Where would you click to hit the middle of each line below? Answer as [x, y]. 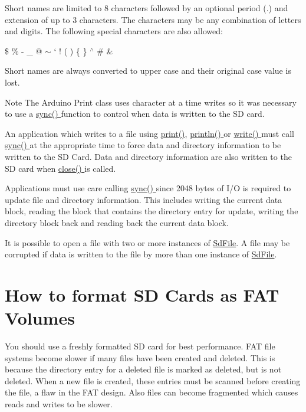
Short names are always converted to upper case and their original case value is [148, 71]
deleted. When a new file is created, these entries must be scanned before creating [153, 380]
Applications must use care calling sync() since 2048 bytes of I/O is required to [148, 188]
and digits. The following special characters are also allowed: [114, 31]
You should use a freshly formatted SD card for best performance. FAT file [140, 346]
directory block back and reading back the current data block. [117, 222]
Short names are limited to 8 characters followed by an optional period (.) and [147, 8]
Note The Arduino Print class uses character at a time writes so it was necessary [151, 102]
